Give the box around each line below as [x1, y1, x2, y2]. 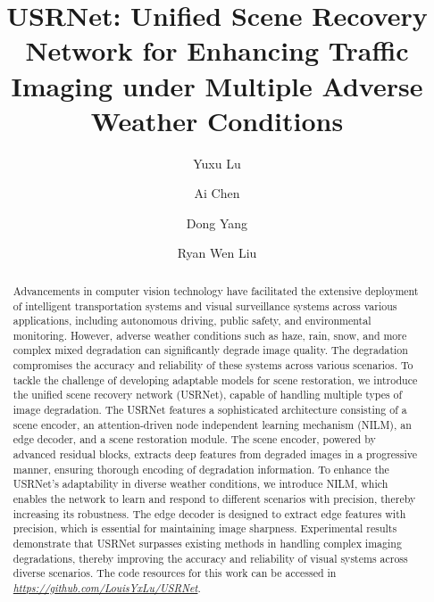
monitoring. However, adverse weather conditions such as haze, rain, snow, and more [13, 327, 407, 342]
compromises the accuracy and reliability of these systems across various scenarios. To [13, 358, 413, 373]
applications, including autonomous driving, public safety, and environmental [13, 313, 371, 328]
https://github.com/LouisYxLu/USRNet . [13, 580, 201, 595]
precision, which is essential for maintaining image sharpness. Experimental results [13, 521, 397, 536]
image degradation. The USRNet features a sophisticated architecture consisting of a [13, 402, 407, 417]
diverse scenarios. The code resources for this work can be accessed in [13, 565, 337, 581]
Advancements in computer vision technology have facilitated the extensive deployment [13, 283, 419, 298]
